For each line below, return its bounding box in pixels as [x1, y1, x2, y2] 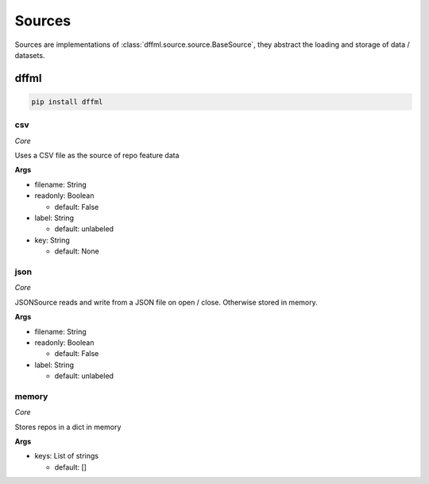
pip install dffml [31, 97, 103, 106]
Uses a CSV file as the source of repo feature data [14, 151, 180, 161]
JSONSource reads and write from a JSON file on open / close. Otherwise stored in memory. [14, 297, 318, 307]
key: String [34, 235, 71, 245]
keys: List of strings [34, 451, 99, 461]
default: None [54, 246, 99, 256]
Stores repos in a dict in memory [14, 422, 122, 432]
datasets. [14, 50, 45, 60]
